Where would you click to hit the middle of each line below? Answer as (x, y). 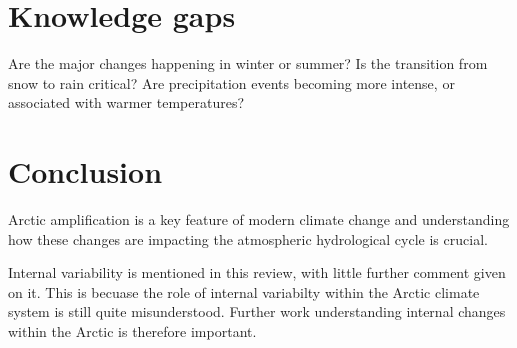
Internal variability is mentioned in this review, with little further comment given (257, 272)
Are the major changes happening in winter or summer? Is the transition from (248, 63)
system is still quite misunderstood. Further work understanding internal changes (257, 311)
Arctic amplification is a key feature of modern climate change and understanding (259, 219)
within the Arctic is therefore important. (132, 331)
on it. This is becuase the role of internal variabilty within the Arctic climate (244, 291)
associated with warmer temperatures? (126, 102)
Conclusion (85, 171)
